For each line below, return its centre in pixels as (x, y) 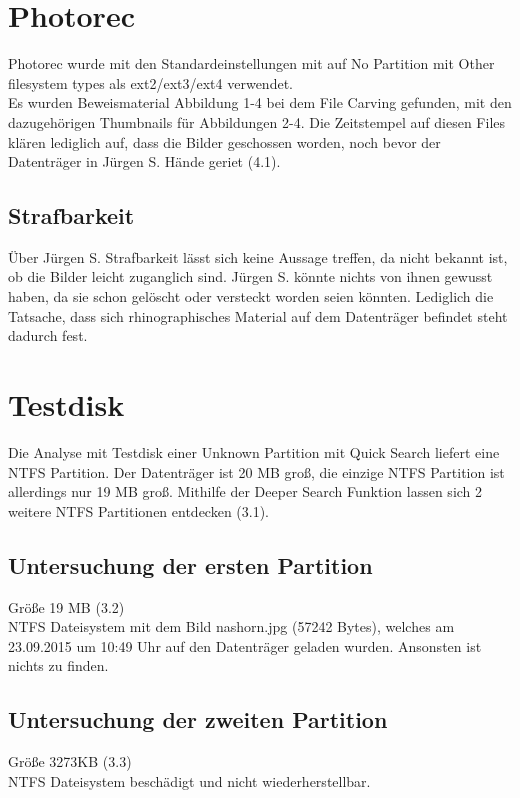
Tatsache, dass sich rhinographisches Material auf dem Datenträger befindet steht (258, 315)
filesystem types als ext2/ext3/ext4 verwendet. (150, 82)
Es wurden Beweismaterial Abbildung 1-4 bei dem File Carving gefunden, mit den (260, 102)
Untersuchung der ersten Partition (190, 564)
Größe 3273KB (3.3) (70, 761)
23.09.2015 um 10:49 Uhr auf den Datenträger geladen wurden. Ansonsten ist (245, 645)
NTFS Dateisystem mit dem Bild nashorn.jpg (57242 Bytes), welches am (231, 626)
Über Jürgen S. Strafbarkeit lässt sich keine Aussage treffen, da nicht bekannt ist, (258, 256)
